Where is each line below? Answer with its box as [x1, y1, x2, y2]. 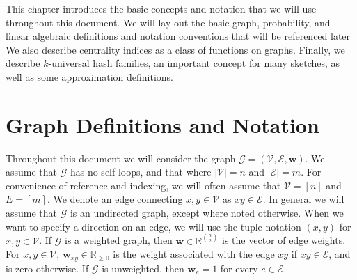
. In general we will [262, 192, 344, 206]
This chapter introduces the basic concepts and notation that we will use [6, 1, 317, 15]
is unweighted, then [102, 260, 184, 275]
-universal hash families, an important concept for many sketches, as [48, 56, 340, 70]
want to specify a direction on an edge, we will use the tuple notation [6, 219, 301, 233]
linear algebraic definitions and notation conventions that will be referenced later [6, 29, 351, 43]
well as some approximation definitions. [6, 69, 173, 84]
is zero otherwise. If [6, 260, 89, 275]
